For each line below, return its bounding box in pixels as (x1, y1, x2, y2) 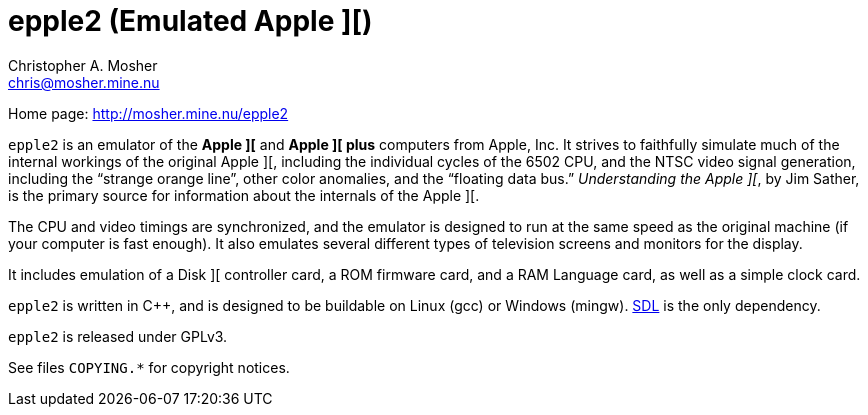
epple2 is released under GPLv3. (8, 327, 228, 345)
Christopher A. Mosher (8, 56, 158, 74)
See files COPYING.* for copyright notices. (8, 358, 290, 376)
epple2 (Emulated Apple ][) (8, 4, 373, 38)
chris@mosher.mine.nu (8, 73, 160, 91)
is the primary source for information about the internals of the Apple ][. (8, 186, 480, 204)
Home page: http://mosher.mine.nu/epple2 (8, 104, 289, 122)
